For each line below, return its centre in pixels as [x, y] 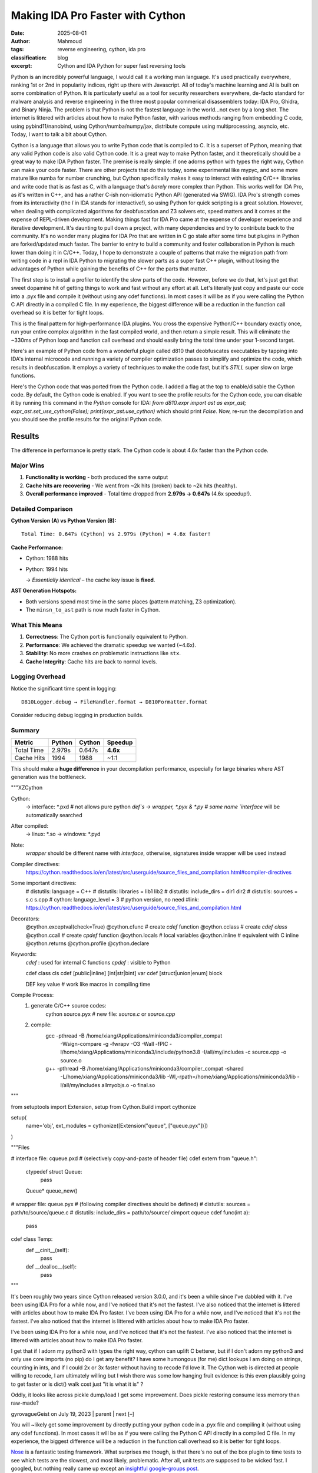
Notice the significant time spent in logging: [64, 688]
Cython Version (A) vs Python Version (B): [64, 521]
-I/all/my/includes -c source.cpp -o [244, 1052]
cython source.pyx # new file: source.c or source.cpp [110, 1014]
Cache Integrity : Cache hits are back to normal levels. [91, 661]
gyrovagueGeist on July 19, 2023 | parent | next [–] [73, 1413]
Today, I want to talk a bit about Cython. [59, 134]
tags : [17, 49]
